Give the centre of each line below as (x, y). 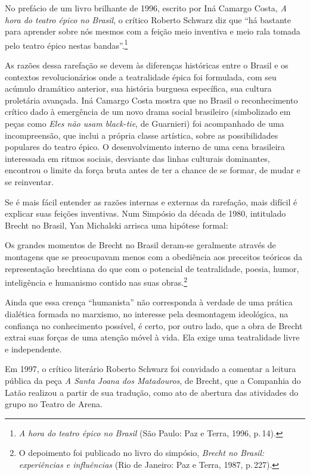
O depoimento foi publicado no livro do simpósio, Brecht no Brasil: (142, 453)
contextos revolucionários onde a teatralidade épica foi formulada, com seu (141, 76)
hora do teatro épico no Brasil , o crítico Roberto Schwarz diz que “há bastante (148, 19)
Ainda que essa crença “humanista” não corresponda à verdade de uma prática (149, 302)
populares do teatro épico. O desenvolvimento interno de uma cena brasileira (145, 147)
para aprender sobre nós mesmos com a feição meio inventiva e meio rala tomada (153, 31)
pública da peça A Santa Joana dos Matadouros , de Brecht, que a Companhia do (153, 380)
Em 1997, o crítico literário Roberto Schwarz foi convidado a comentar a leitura (151, 369)
